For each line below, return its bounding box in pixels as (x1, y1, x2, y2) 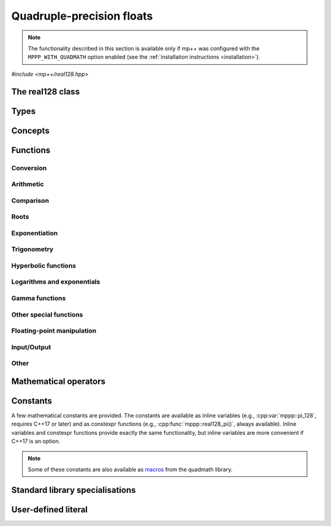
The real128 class (11, 86, 80, 97)
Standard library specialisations (11, 484, 136, 495)
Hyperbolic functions (11, 261, 77, 269)
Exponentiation (11, 228, 58, 237)
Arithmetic (11, 180, 44, 189)
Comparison (11, 196, 49, 205)
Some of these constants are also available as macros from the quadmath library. (28, 465, 233, 473)
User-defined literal (11, 504, 88, 514)
